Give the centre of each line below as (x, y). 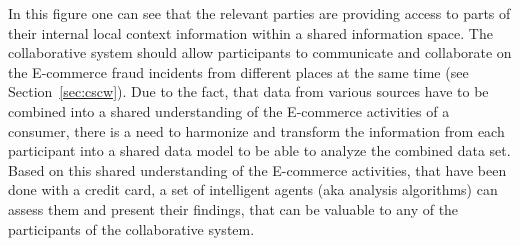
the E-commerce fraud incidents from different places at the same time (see (238, 71)
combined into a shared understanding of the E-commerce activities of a (229, 110)
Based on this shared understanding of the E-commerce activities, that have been (257, 169)
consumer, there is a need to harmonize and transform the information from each (256, 130)
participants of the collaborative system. (131, 228)
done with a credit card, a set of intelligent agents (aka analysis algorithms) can (253, 189)
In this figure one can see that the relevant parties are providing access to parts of (259, 13)
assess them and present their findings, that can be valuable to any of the (233, 208)
